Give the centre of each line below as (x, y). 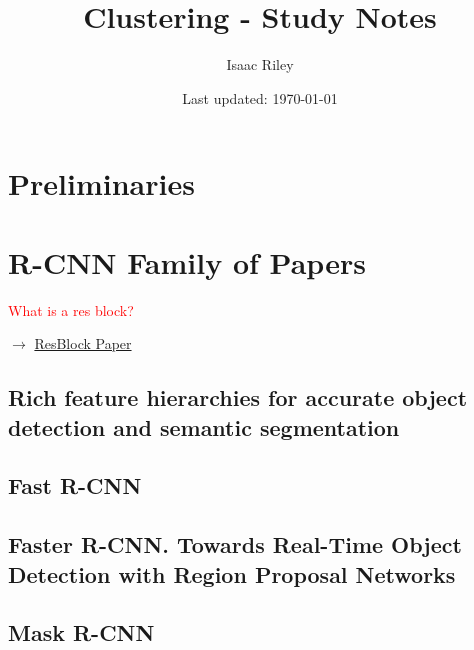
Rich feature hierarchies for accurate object (238, 397)
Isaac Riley (260, 64)
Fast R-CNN (75, 485)
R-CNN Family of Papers (187, 261)
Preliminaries (101, 183)
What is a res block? (71, 309)
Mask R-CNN (81, 632)
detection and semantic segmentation (204, 426)
